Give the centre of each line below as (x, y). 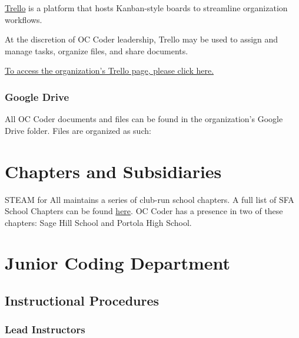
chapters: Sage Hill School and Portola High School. (98, 222)
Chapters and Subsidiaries (113, 171)
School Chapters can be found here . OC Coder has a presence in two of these (144, 211)
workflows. (24, 19)
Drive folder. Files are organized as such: (78, 130)
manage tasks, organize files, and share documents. (97, 50)
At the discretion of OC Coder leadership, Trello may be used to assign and (142, 39)
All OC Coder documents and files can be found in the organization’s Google (144, 119)
